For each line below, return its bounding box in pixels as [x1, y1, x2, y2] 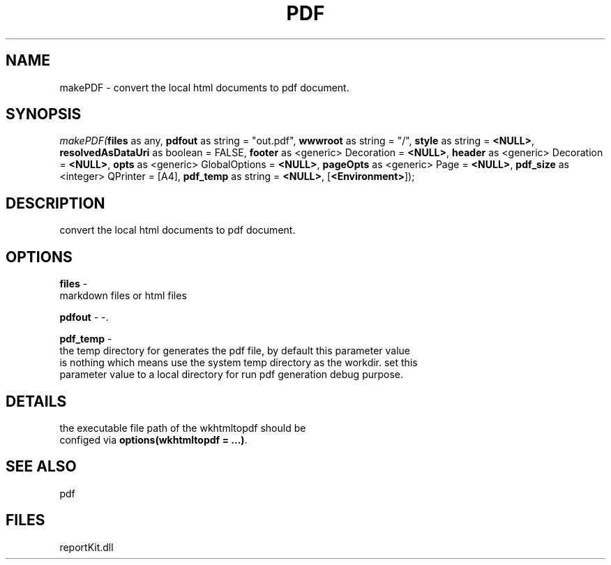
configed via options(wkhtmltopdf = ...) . [59, 433, 248, 446]
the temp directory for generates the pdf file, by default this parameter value [59, 345, 411, 357]
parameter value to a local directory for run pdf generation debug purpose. [59, 368, 404, 381]
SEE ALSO [6, 458, 77, 476]
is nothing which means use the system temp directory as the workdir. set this [59, 356, 418, 369]
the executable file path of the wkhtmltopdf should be [59, 421, 306, 434]
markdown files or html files [59, 289, 187, 302]
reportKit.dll [59, 541, 114, 553]
